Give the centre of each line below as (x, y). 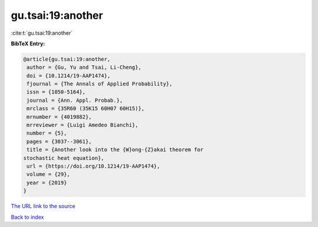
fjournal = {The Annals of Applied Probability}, (100, 84)
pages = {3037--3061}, (59, 141)
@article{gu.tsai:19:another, (67, 59)
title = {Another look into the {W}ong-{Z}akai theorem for (115, 150)
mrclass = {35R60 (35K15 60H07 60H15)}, (86, 109)
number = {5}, (47, 133)
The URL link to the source (43, 206)
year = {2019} (47, 183)
